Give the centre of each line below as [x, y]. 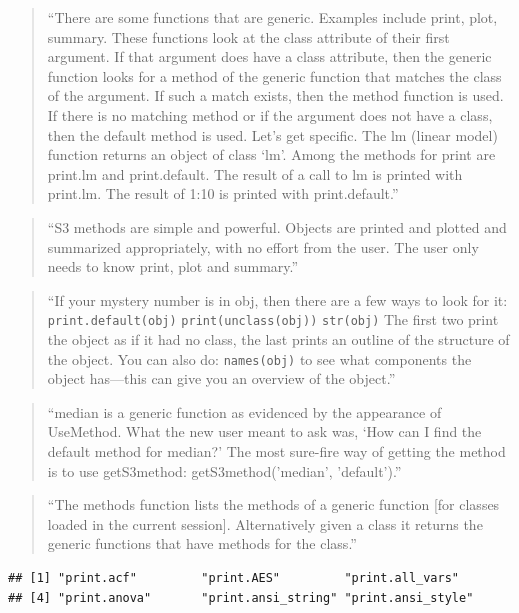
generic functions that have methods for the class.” [202, 543]
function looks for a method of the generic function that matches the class [274, 75]
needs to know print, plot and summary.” [173, 266]
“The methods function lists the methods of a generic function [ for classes [273, 504]
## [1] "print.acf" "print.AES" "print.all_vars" [234, 577]
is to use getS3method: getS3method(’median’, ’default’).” [224, 470]
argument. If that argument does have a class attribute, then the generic [269, 56]
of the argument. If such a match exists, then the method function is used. [275, 95]
